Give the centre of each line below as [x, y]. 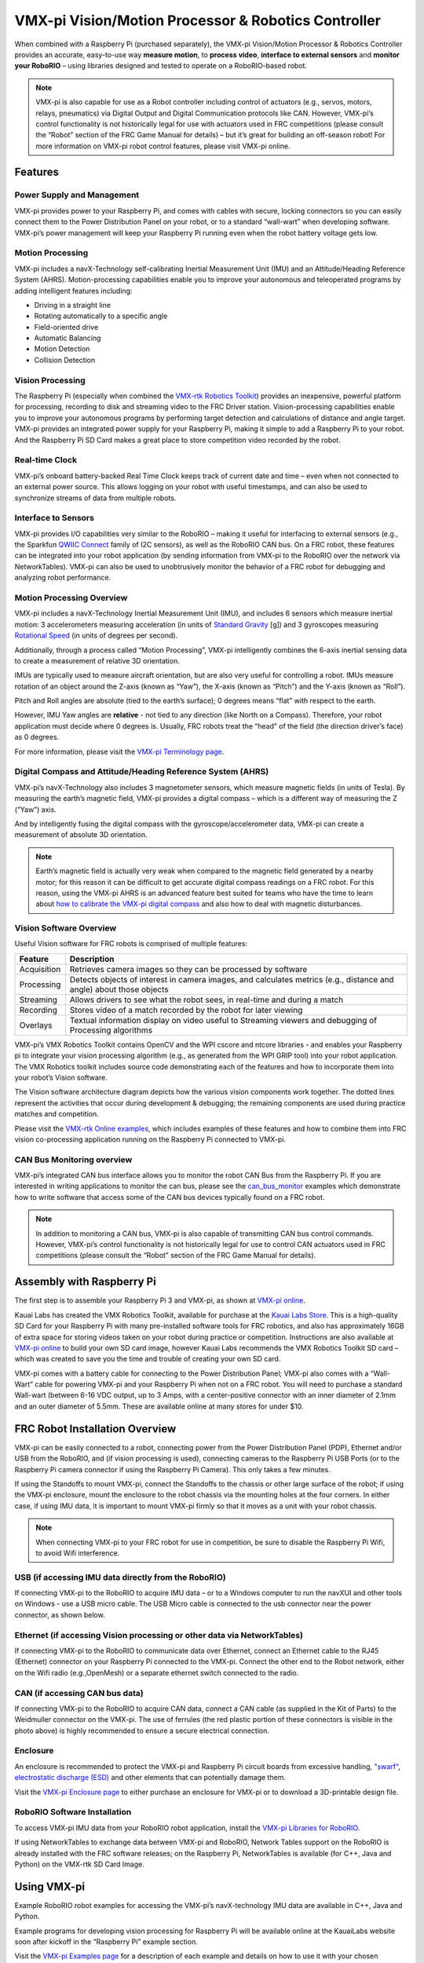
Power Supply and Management [77, 195]
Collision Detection [65, 360]
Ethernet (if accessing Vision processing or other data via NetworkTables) [159, 1635]
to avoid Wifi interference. [78, 1553]
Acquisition [40, 969]
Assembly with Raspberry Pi [85, 1282]
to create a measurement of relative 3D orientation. [97, 660]
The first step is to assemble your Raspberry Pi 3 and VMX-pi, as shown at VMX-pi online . [160, 1300]
